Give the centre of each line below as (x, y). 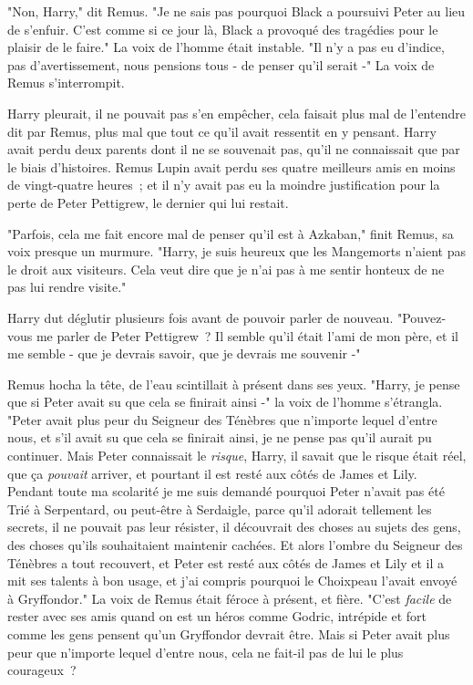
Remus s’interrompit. (66, 83)
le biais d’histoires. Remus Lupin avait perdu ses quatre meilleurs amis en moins (231, 166)
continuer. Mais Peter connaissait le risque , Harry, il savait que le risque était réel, (237, 456)
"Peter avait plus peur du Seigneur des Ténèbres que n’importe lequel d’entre (222, 419)
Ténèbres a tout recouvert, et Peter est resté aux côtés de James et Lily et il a (226, 562)
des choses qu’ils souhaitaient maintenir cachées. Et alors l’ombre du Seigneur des (235, 545)
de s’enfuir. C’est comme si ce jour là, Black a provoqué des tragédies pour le (223, 29)
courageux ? (42, 670)
